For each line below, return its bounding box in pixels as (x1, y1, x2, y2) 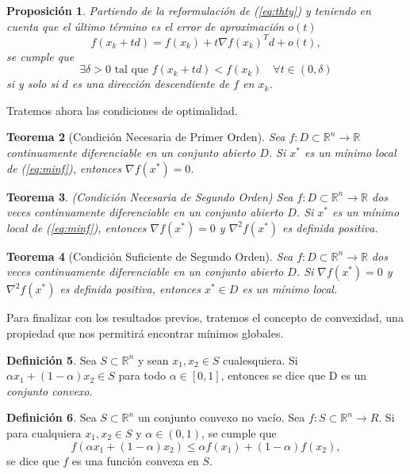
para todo (118, 367, 166, 384)
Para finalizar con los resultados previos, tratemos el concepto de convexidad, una (6, 309, 404, 326)
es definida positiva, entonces (59, 281, 201, 297)
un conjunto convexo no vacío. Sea (137, 409, 305, 426)
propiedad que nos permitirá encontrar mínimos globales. (6, 325, 284, 342)
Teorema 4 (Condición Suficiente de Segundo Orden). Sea (6, 247, 293, 264)
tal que (114, 64, 149, 76)
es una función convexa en (71, 452, 199, 468)
